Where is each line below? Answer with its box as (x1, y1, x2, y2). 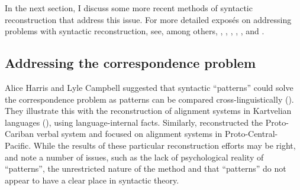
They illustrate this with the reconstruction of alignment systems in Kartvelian (5, 104, 292, 117)
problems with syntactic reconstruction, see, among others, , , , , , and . (5, 25, 264, 37)
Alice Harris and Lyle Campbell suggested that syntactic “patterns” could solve (5, 81, 293, 93)
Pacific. (5, 139, 31, 151)
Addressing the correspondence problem (5, 54, 256, 72)
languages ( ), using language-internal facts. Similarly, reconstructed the (5, 116, 263, 128)
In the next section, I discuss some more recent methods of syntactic (5, 2, 253, 14)
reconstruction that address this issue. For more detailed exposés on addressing (5, 13, 292, 25)
